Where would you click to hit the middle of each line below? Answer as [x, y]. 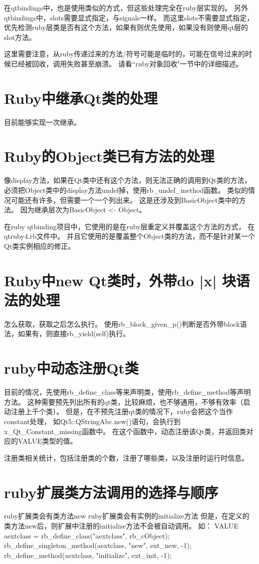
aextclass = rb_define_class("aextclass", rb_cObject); [87, 535]
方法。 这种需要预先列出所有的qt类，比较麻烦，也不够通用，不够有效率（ [124, 401]
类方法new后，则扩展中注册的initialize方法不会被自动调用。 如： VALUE [121, 526]
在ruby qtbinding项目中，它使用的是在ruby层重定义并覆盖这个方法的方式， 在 [129, 226]
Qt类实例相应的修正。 [40, 246]
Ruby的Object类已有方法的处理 [109, 156]
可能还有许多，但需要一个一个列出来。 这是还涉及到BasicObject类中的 [125, 200]
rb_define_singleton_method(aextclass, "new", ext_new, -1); [98, 545]
